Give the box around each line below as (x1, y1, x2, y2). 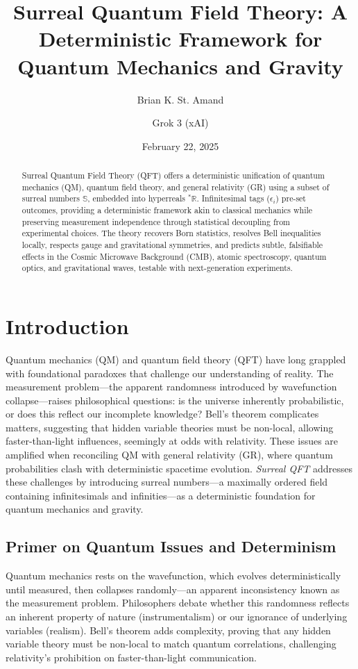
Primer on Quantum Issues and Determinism (6, 536, 336, 557)
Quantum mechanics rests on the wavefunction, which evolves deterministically (6, 568, 341, 583)
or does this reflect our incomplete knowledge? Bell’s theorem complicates (6, 406, 319, 421)
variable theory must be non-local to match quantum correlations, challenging (6, 636, 336, 651)
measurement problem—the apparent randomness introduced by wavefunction (6, 379, 337, 394)
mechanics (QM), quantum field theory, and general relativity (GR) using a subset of (22, 181, 330, 192)
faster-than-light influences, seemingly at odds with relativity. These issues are (6, 433, 339, 448)
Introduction (6, 311, 129, 340)
